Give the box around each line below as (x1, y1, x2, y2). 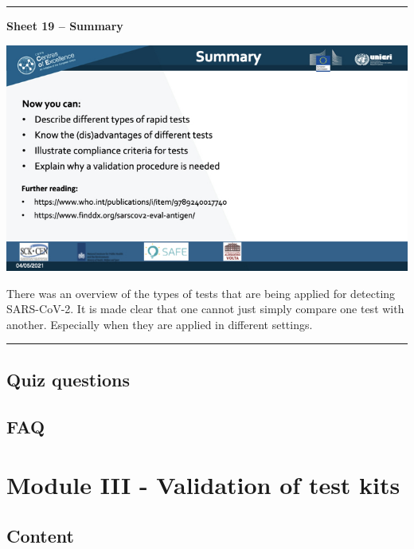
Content (6, 523, 74, 547)
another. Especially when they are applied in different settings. (6, 316, 313, 332)
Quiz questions (6, 367, 130, 391)
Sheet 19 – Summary (6, 18, 123, 33)
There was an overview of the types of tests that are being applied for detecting (6, 284, 396, 301)
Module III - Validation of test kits (6, 469, 400, 501)
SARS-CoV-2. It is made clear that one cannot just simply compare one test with (6, 300, 404, 317)
